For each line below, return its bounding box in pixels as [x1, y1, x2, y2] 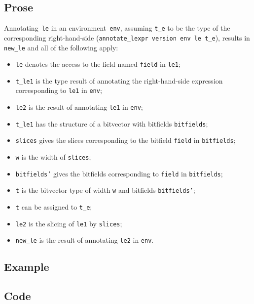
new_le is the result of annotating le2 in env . [15, 235, 154, 245]
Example [4, 259, 49, 274]
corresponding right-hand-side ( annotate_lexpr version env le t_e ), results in [4, 32, 250, 43]
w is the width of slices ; [15, 152, 91, 162]
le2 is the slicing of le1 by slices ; [15, 218, 122, 228]
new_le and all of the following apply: [4, 42, 118, 52]
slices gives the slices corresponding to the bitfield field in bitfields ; [15, 135, 236, 145]
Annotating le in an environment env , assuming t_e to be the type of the [4, 23, 230, 33]
